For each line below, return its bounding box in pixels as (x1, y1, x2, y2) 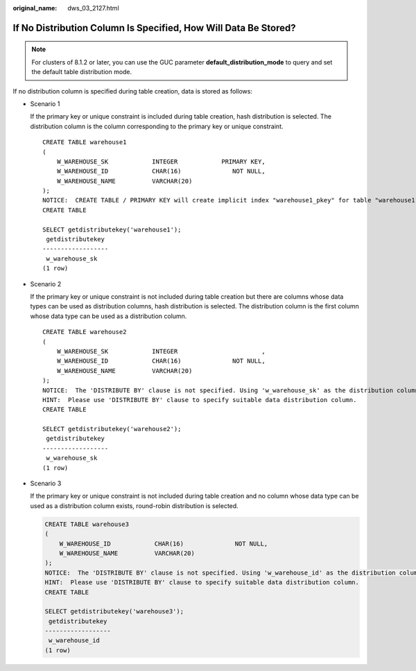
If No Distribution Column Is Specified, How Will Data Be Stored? (12, 21, 296, 34)
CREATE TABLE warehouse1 (42, 139, 127, 146)
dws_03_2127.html (67, 4, 119, 12)
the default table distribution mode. (31, 68, 132, 76)
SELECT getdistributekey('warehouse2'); (42, 425, 182, 433)
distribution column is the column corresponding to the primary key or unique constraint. (30, 122, 284, 130)
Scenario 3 (30, 479, 62, 488)
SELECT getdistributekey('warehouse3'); (44, 607, 184, 616)
